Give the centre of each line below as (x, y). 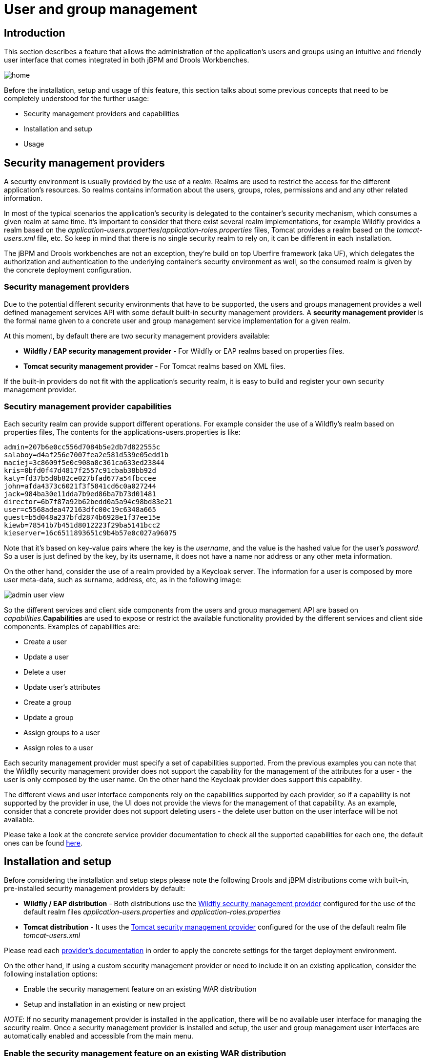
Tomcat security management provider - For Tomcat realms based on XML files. (154, 366)
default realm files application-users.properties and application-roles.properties (152, 912)
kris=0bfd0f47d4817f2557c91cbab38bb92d (80, 470)
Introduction (35, 33)
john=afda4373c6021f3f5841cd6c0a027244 (80, 486)
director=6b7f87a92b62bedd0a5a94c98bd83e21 (88, 501)
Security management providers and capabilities (101, 114)
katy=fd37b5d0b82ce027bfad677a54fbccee (80, 478)
